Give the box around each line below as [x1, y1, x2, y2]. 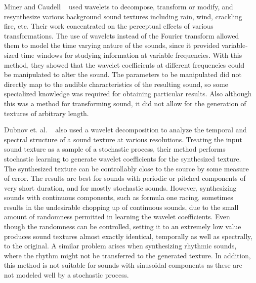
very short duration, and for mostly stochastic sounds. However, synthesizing [4, 182, 237, 193]
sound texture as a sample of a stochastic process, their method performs [4, 144, 225, 154]
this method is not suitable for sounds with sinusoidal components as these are [4, 260, 242, 270]
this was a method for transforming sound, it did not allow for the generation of [4, 98, 247, 108]
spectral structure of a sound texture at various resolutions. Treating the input [4, 134, 242, 144]
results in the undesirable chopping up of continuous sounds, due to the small [4, 202, 239, 212]
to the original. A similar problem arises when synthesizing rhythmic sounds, [4, 241, 237, 251]
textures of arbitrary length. [4, 108, 89, 118]
